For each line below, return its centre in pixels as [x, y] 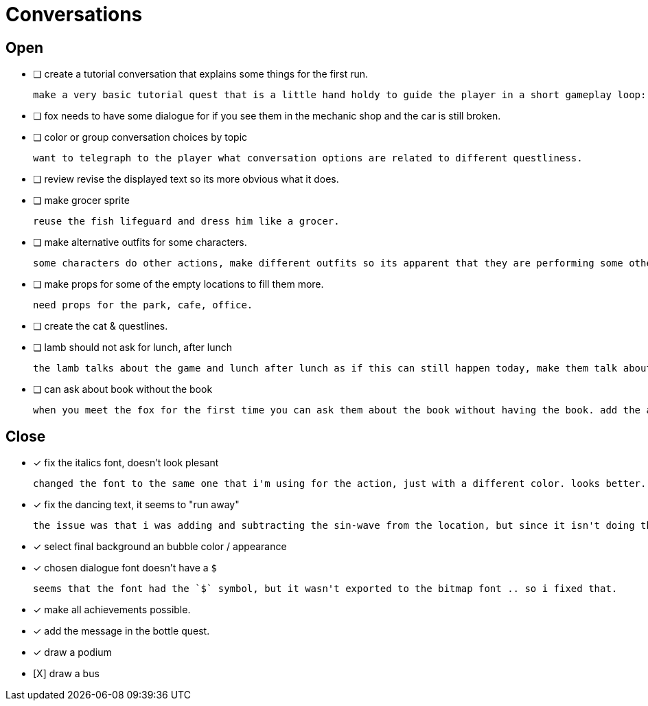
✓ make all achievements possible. [112, 610]
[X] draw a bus [66, 674]
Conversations [74, 14]
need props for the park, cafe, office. [143, 305]
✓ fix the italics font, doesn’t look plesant [126, 463]
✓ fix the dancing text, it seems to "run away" [136, 505]
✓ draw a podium [72, 652]
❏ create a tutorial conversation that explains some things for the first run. [201, 74]
